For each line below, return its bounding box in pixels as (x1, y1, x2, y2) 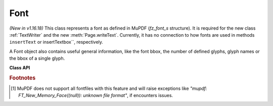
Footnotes (9, 74, 36, 81)
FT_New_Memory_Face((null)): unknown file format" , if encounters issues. (18, 92, 173, 98)
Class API (9, 64, 30, 70)
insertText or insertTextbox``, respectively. (9, 39, 104, 45)
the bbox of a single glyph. (9, 55, 65, 61)
